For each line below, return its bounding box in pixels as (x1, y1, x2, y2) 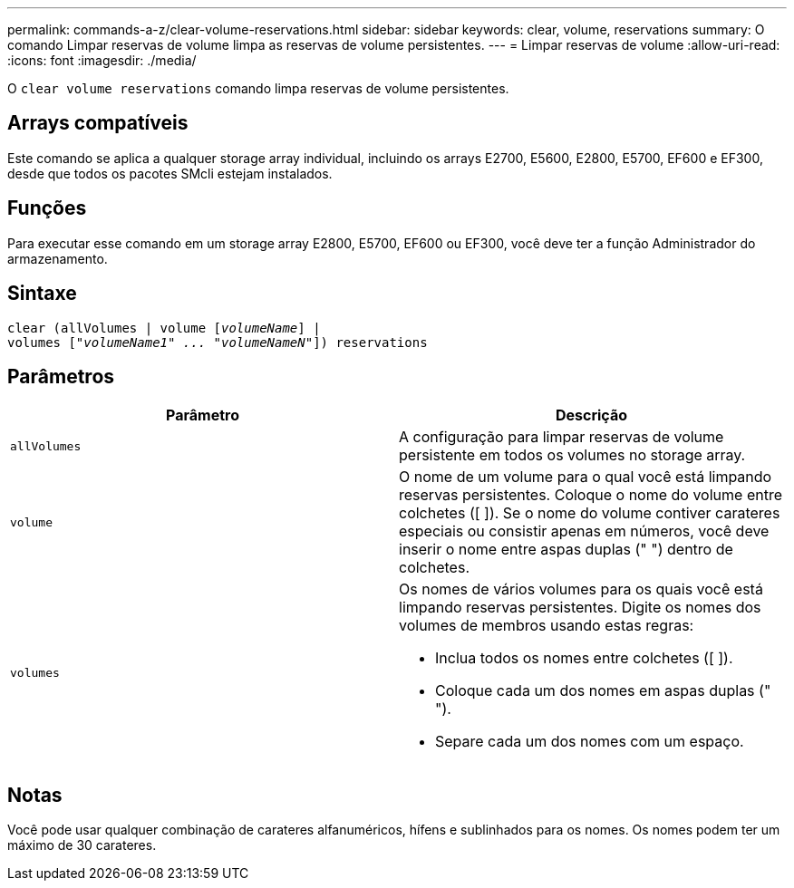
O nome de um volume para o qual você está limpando (399, 468, 772, 487)
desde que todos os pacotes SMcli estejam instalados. (7, 165, 333, 181)
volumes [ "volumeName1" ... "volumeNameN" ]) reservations (7, 334, 428, 350)
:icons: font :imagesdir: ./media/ (7, 53, 197, 68)
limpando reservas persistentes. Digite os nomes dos (399, 598, 761, 617)
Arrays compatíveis (7, 111, 189, 135)
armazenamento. (7, 250, 108, 266)
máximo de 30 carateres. (7, 837, 157, 854)
